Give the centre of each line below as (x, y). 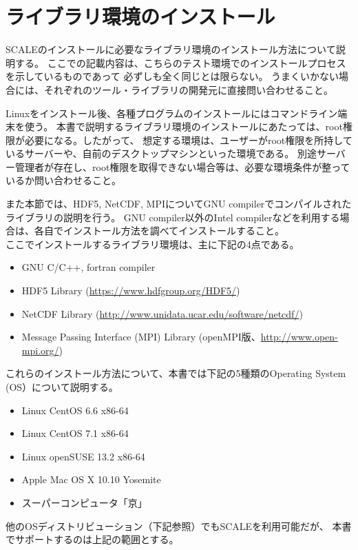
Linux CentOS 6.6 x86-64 (75, 410)
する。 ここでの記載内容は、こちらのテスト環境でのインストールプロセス (180, 62)
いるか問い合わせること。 (63, 180)
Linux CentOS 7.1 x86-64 (75, 433)
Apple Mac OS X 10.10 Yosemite (91, 479)
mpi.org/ (40, 350)
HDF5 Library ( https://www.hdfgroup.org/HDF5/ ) (131, 291)
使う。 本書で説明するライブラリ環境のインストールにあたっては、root (183, 126)
